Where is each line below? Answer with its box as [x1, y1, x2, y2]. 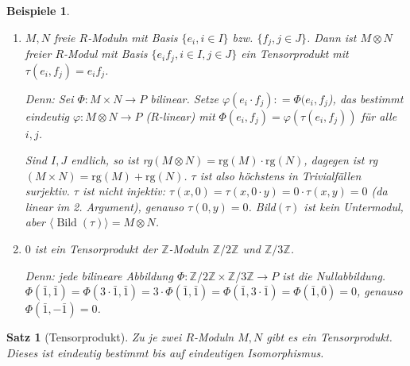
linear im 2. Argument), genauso [25, 198, 184, 214]
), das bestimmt [327, 90, 404, 106]
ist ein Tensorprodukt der [34, 241, 158, 257]
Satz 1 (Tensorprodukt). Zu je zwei [6, 329, 182, 345]
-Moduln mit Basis [87, 29, 178, 45]
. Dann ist [306, 29, 357, 45]
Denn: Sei [25, 90, 74, 106]
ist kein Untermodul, [304, 198, 404, 214]
